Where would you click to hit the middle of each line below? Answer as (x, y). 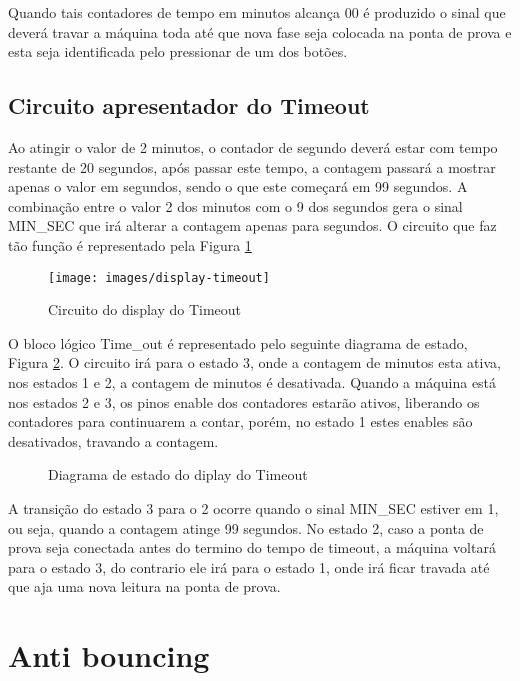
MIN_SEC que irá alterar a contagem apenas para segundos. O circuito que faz (252, 225)
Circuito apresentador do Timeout (189, 105)
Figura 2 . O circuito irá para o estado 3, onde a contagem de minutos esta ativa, (254, 362)
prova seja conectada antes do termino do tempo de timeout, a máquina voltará (252, 547)
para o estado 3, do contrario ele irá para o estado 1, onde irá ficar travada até (249, 566)
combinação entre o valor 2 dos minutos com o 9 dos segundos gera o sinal (235, 205)
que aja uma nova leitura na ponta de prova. (144, 586)
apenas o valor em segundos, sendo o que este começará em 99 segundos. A (238, 186)
